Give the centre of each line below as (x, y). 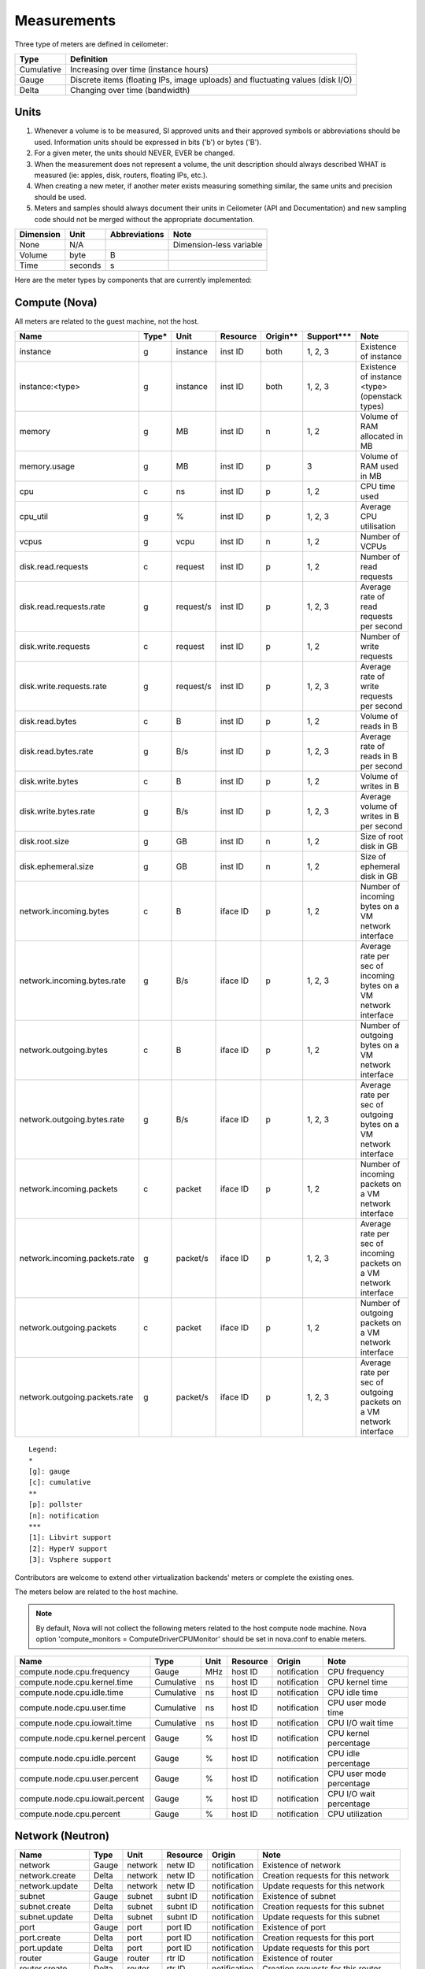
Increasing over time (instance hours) (139, 69)
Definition (89, 59)
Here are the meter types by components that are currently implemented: (133, 280)
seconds (85, 265)
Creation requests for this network (326, 1876)
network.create (48, 1876)
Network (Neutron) (62, 1836)
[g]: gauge (50, 1472)
